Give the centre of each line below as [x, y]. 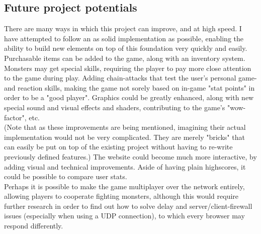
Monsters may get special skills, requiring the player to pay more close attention [128, 68]
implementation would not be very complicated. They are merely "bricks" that [124, 137]
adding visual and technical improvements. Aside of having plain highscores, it [125, 166]
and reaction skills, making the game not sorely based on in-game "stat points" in [129, 87]
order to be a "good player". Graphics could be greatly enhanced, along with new [129, 97]
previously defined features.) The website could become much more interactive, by [130, 156]
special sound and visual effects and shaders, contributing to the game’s [115, 107]
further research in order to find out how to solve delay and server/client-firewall [128, 206]
